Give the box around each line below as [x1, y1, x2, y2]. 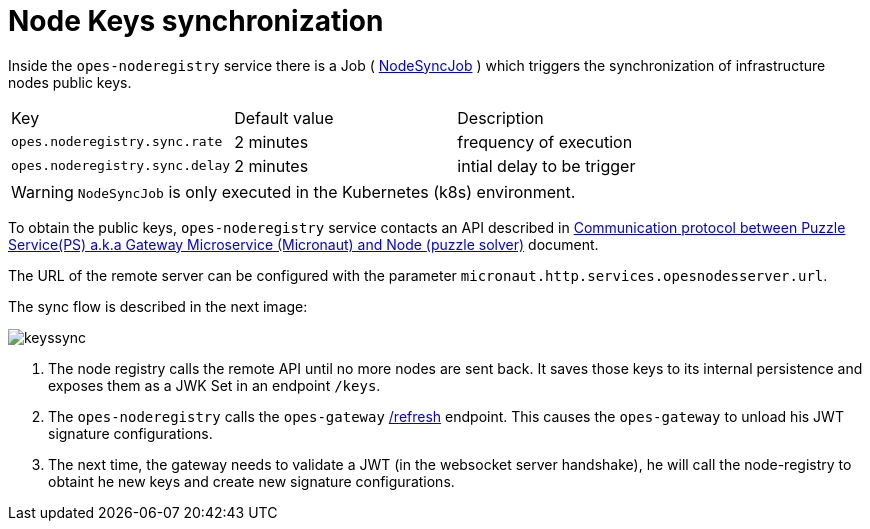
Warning [11, 181, 74, 202]
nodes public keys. [8, 73, 132, 91]
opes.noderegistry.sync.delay [11, 158, 231, 174]
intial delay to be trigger [457, 155, 636, 176]
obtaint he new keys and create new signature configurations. [48, 472, 455, 490]
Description [457, 107, 544, 128]
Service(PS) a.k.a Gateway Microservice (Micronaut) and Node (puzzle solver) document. [8, 235, 599, 253]
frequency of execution [457, 131, 633, 152]
